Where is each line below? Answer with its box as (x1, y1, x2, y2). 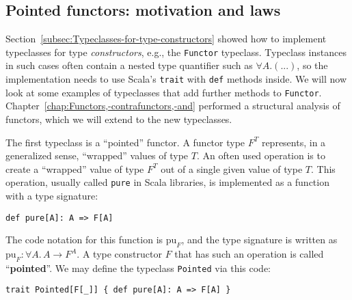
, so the (297, 58, 328, 72)
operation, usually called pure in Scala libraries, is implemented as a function (5, 175, 329, 189)
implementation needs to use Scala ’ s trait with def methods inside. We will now (5, 72, 347, 86)
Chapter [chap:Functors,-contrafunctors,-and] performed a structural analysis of (5, 98, 340, 113)
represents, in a (261, 135, 326, 149)
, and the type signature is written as (181, 232, 338, 247)
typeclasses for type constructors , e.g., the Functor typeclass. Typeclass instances (5, 44, 347, 59)
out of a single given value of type (161, 161, 303, 176)
